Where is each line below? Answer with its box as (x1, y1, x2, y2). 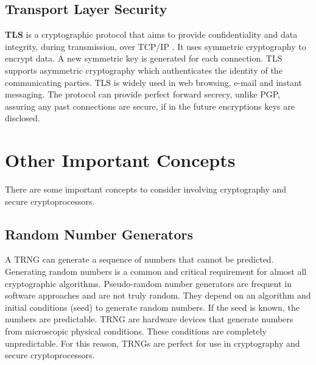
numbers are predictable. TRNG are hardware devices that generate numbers (5, 313, 293, 325)
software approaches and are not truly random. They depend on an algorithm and (5, 289, 311, 302)
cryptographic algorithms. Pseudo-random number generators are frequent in (5, 277, 292, 289)
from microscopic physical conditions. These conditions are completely (5, 325, 267, 338)
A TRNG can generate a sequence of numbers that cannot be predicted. (5, 253, 274, 266)
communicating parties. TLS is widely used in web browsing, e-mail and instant (5, 76, 302, 88)
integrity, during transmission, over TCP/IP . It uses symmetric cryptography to (5, 40, 306, 52)
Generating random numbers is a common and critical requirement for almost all (5, 265, 307, 278)
